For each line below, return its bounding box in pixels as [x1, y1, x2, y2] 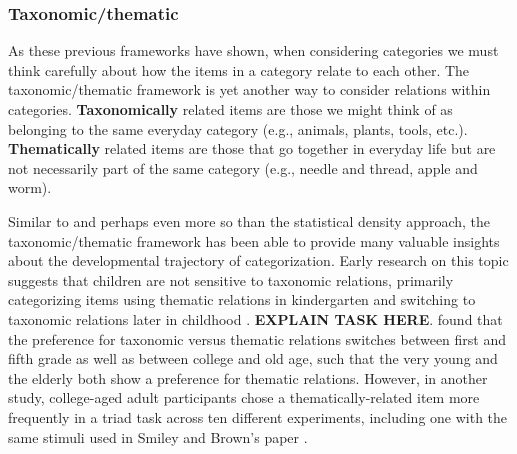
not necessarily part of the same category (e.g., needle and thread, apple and [8, 157, 478, 178]
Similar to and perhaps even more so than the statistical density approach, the [8, 210, 490, 231]
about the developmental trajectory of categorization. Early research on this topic [8, 250, 509, 271]
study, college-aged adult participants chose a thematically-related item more [8, 387, 480, 408]
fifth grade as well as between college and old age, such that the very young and [8, 348, 498, 369]
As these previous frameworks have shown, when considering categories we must [8, 40, 499, 61]
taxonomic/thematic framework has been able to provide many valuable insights [8, 230, 500, 251]
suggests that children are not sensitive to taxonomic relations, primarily [8, 269, 454, 290]
